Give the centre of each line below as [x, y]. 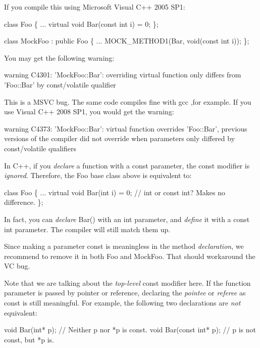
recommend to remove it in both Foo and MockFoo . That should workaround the [130, 256]
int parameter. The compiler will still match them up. [87, 229]
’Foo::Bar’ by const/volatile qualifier [60, 84]
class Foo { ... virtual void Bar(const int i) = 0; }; [81, 24]
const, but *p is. [29, 339]
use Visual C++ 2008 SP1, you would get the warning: [89, 112]
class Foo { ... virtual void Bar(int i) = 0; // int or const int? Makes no [115, 192]
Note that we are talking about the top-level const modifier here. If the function [127, 282]
